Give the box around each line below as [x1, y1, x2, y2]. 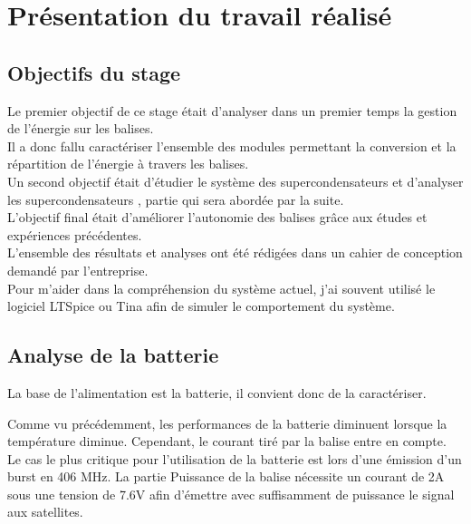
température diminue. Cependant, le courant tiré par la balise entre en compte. [7, 432, 447, 451]
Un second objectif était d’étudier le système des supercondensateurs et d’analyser [7, 171, 464, 190]
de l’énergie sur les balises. [7, 119, 154, 138]
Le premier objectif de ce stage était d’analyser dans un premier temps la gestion [7, 101, 457, 120]
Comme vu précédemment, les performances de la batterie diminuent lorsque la [7, 413, 447, 432]
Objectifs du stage [7, 58, 181, 86]
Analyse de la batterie [7, 341, 219, 369]
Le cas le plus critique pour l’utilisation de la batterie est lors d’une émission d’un [7, 449, 462, 468]
